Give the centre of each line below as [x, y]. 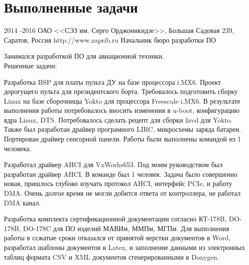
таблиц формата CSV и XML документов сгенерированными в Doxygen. [112, 257]
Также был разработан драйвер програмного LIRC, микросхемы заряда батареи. [123, 129]
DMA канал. [23, 202]
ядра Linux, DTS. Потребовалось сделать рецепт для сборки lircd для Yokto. [118, 119]
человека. [18, 148]
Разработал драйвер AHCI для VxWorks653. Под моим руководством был [113, 164]
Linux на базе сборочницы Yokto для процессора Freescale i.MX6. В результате [122, 101]
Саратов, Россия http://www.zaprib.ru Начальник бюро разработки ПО [110, 39]
